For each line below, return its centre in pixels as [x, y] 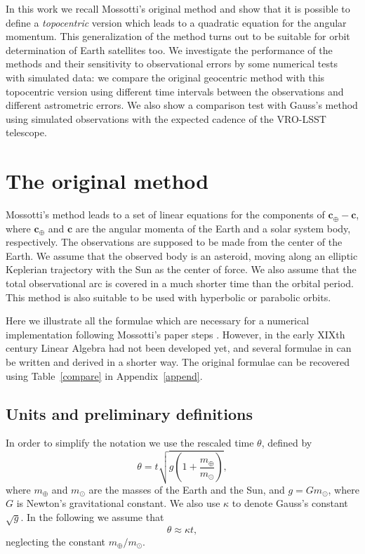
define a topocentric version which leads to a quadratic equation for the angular [176, 22]
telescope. [26, 132]
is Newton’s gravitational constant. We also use [118, 503]
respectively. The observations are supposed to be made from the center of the [174, 242]
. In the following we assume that [92, 516]
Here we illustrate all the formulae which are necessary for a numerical [158, 321]
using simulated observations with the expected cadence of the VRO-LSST [166, 118]
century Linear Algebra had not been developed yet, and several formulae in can [179, 348]
